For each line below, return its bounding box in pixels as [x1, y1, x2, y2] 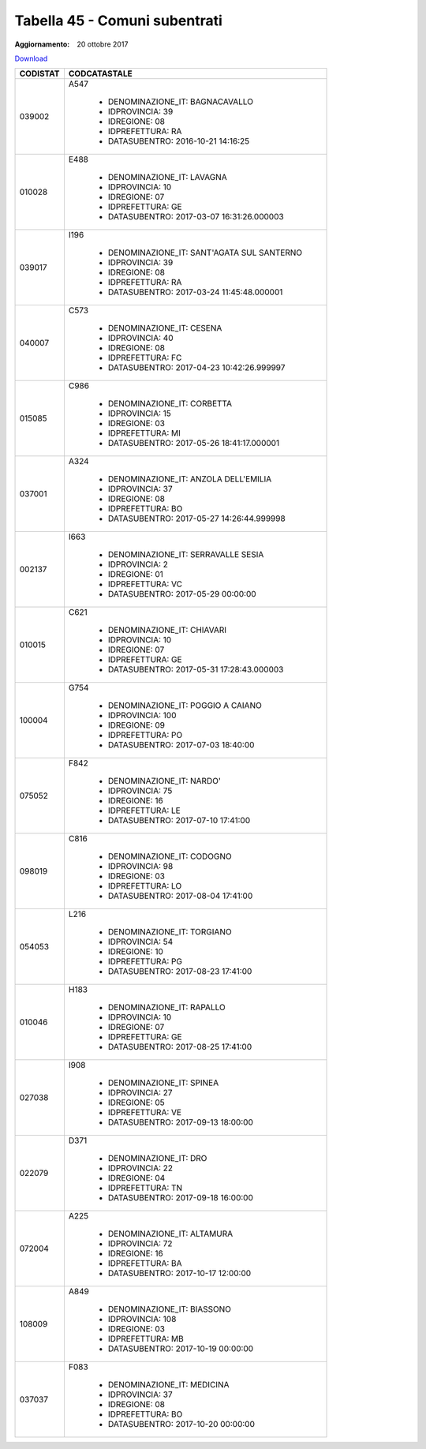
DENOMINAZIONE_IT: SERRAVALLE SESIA [107, 549, 264, 560]
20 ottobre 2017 [77, 39, 129, 49]
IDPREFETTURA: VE [107, 1107, 181, 1118]
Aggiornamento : [14, 39, 70, 49]
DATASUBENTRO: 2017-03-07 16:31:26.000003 [107, 212, 284, 223]
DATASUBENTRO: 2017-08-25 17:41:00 [107, 1042, 252, 1053]
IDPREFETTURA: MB [107, 1334, 185, 1345]
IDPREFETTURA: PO [107, 730, 183, 741]
